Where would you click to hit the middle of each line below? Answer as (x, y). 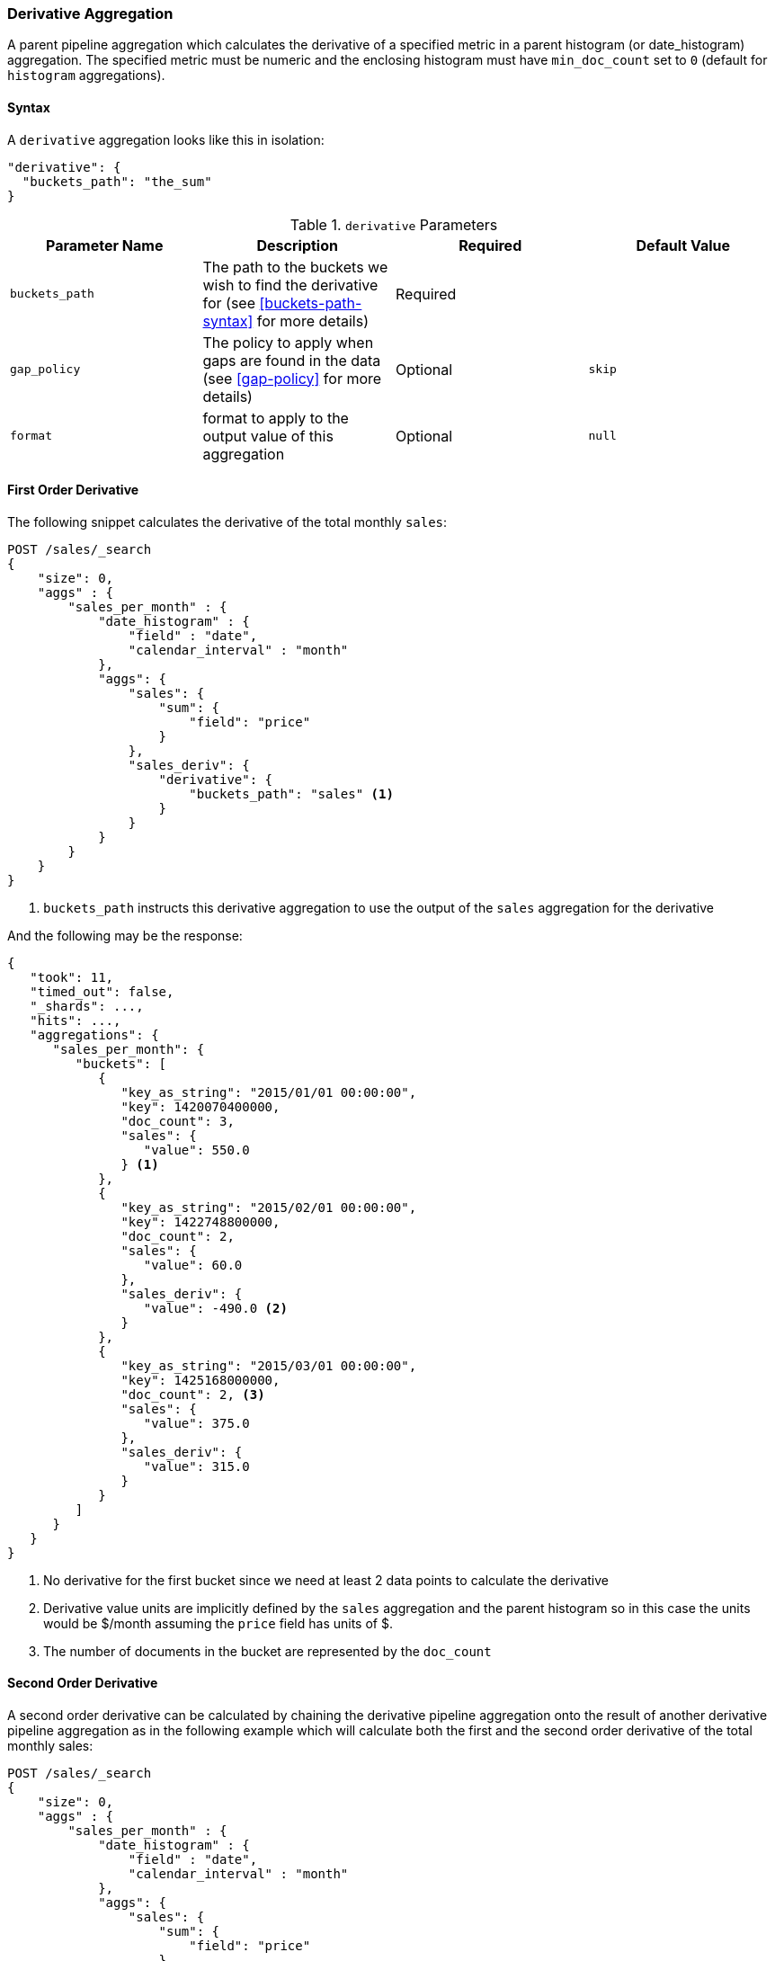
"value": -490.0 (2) (215, 1308)
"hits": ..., (76, 1020)
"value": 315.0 (196, 1466)
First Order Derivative (73, 490)
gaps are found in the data (292, 360)
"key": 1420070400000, (200, 1106)
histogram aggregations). (86, 76)
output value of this (268, 436)
